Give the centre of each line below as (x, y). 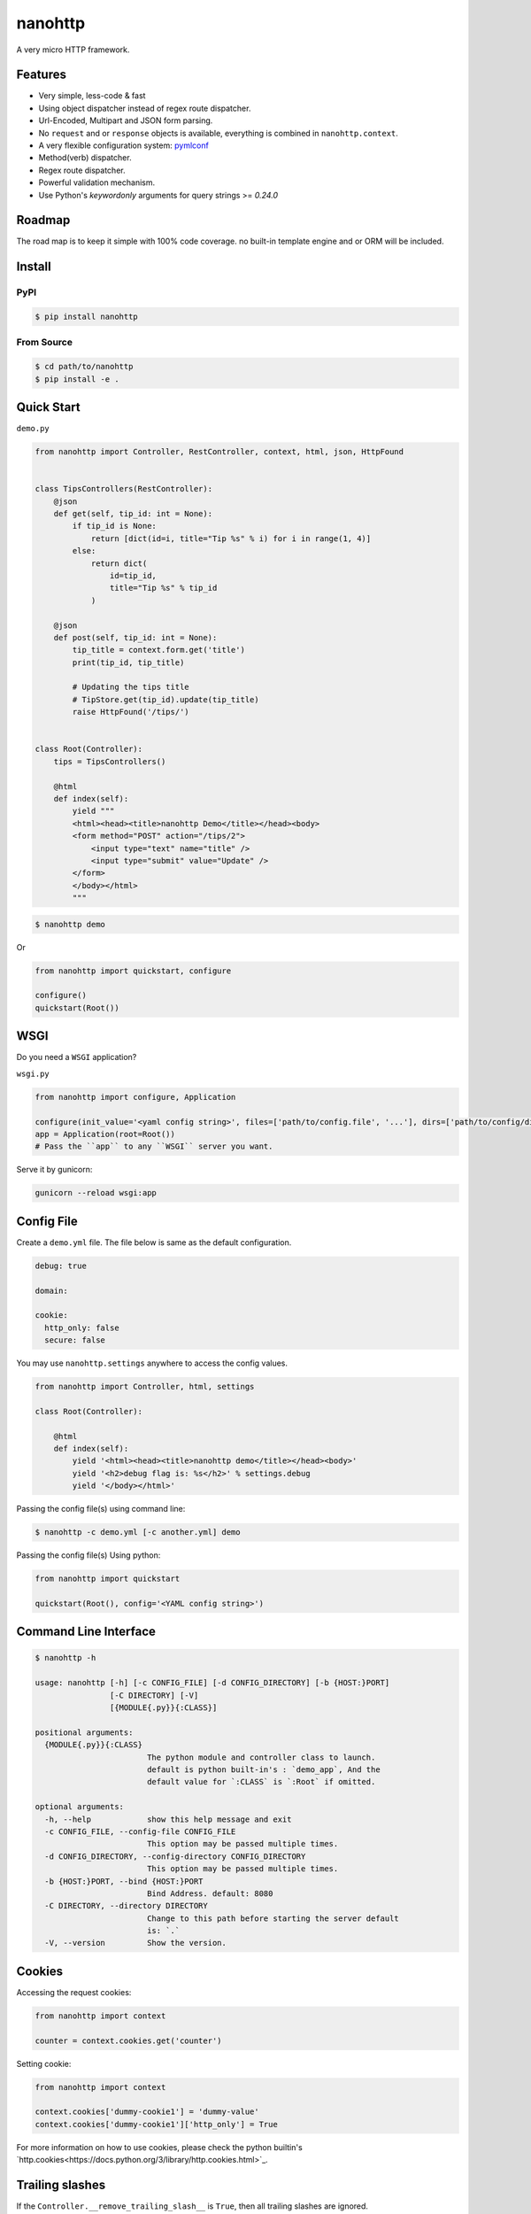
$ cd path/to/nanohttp (84, 367)
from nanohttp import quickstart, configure (133, 971)
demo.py (33, 429)
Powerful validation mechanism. (97, 182)
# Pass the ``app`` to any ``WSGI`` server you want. (154, 1146)
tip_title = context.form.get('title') (158, 650)
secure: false (75, 1340)
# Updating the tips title (131, 687)
